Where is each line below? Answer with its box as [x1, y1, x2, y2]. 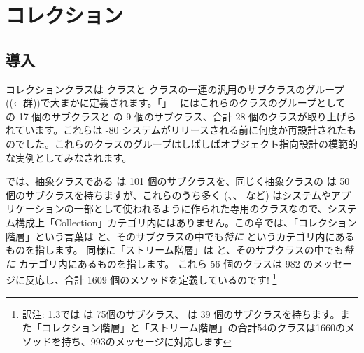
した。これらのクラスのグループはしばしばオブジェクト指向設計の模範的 [24, 136, 358, 151]
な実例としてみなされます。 [6, 150, 132, 165]
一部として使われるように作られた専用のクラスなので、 [73, 201, 328, 216]
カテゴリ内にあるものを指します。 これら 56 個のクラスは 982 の [18, 256, 314, 270]
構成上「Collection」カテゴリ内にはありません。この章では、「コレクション [15, 214, 358, 229]
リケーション [6, 201, 64, 216]
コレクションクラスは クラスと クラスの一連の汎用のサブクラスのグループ [6, 81, 344, 96]
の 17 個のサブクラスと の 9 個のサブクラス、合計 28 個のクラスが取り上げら [6, 109, 356, 123]
